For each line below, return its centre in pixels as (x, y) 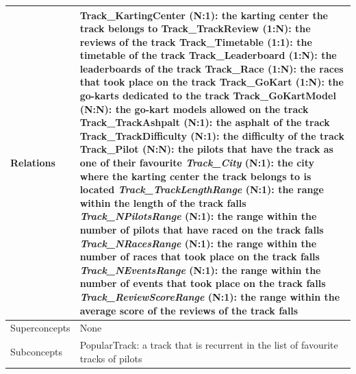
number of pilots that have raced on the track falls (202, 229)
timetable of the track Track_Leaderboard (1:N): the (208, 55)
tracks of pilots (111, 358)
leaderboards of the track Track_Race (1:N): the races (212, 68)
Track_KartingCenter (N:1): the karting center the (204, 15)
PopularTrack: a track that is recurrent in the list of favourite (209, 345)
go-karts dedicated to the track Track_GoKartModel (208, 96)
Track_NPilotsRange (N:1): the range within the (198, 216)
